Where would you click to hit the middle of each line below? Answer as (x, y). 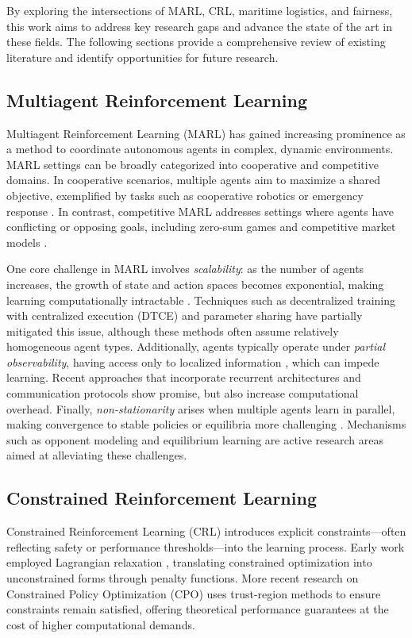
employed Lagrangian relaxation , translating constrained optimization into (189, 562)
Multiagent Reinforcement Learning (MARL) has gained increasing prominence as (206, 133)
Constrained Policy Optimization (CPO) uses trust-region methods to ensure (194, 593)
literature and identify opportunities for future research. (142, 57)
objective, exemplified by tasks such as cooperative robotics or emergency (185, 195)
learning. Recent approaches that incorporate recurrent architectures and (184, 377)
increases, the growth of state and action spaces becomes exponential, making (195, 284)
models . (27, 242)
